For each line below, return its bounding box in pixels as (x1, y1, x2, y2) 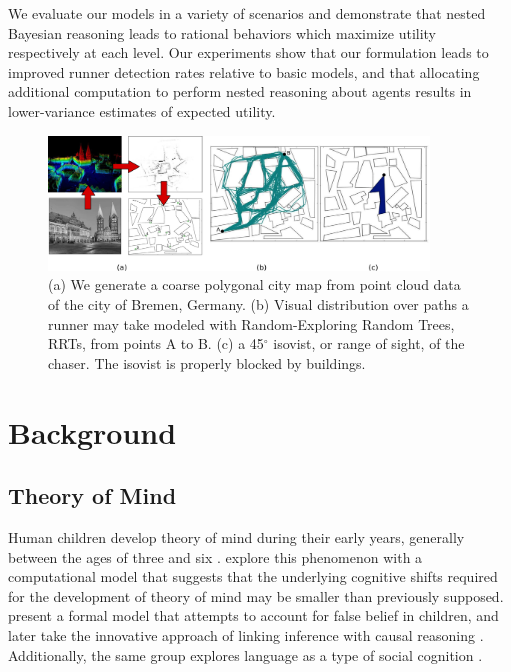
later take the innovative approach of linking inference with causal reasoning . (8, 624, 484, 645)
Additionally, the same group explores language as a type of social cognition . (8, 644, 483, 665)
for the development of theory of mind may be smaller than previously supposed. (8, 585, 504, 606)
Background (8, 411, 177, 452)
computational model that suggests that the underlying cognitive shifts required (8, 566, 498, 587)
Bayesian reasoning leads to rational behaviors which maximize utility (8, 22, 437, 43)
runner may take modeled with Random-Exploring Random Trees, (48, 313, 455, 334)
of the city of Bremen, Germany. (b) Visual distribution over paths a (48, 294, 469, 315)
